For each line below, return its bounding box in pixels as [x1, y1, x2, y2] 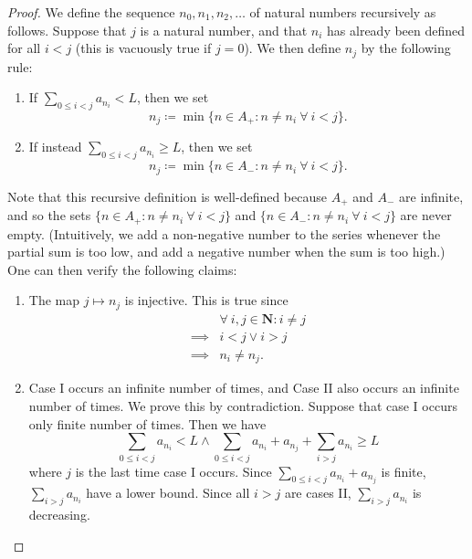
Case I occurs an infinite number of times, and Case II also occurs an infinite [28, 378, 459, 397]
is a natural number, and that [140, 20, 308, 39]
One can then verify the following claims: [7, 259, 237, 279]
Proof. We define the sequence [7, 3, 175, 21]
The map [28, 290, 80, 310]
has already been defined [327, 20, 466, 39]
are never [400, 206, 452, 225]
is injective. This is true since [124, 290, 288, 310]
